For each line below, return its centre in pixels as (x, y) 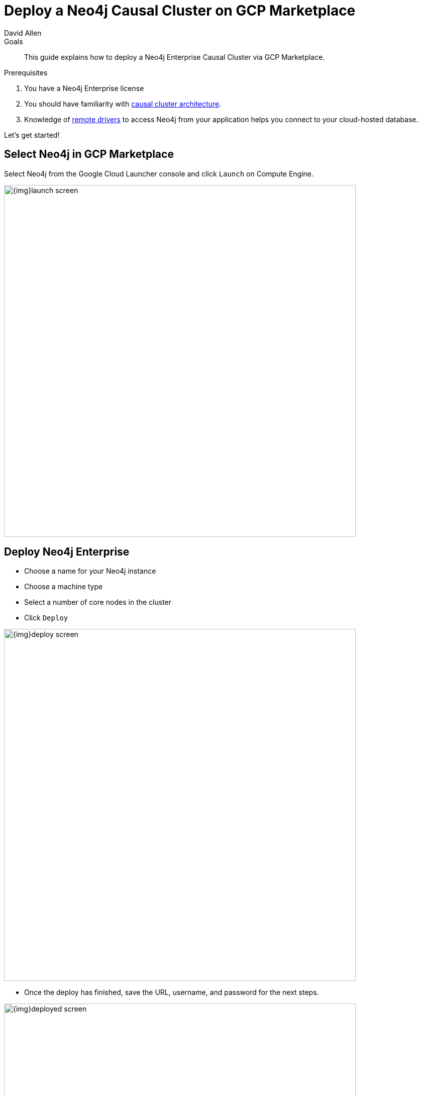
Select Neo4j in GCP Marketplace (89, 154)
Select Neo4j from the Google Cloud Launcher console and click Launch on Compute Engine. (159, 173)
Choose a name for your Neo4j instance (90, 571)
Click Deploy (46, 618)
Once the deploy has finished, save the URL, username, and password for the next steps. (172, 992)
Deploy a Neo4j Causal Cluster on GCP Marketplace (180, 11)
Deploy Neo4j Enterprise (67, 552)
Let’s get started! (32, 135)
